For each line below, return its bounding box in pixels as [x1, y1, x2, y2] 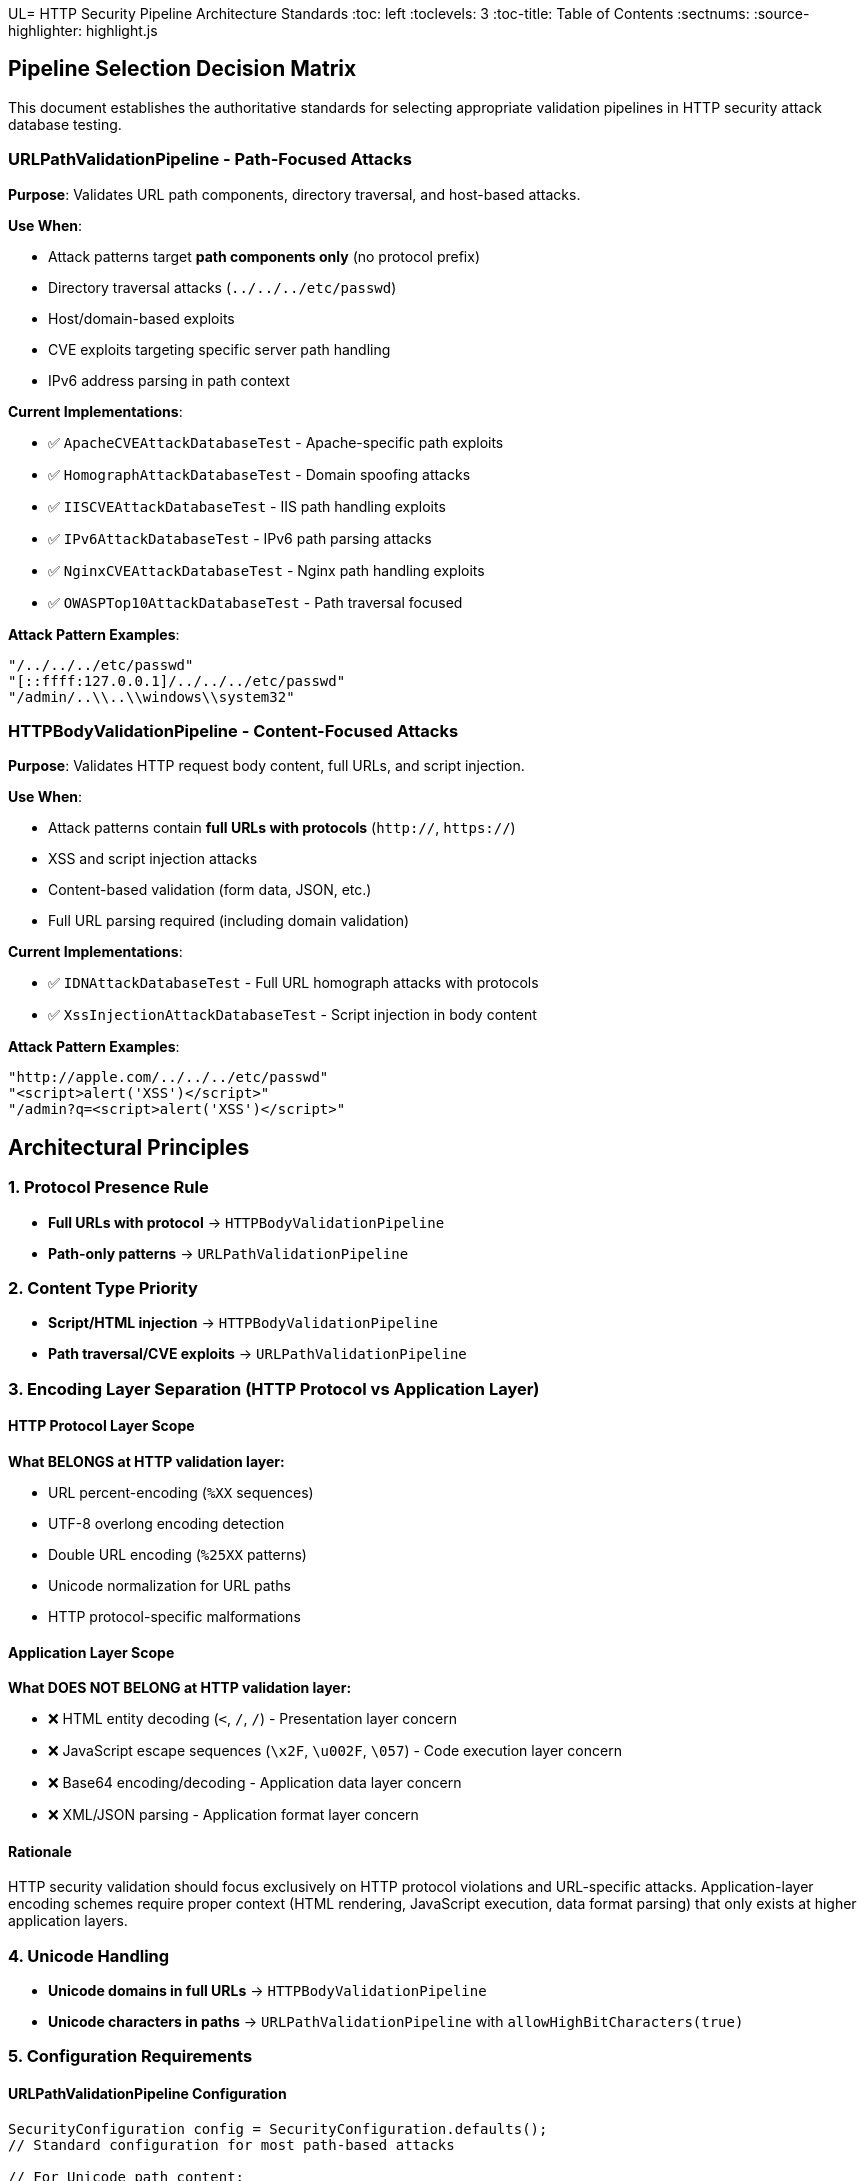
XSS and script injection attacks [48, 850, 258, 868]
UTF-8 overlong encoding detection [48, 1514, 285, 1532]
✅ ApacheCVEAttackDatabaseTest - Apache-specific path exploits [48, 433, 504, 451]
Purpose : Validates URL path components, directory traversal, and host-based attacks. [8, 185, 581, 203]
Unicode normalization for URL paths [48, 1576, 291, 1594]
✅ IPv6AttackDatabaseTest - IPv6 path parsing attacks [48, 529, 432, 547]
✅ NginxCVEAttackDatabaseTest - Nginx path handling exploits [48, 561, 485, 579]
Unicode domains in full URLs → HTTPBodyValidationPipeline [48, 1982, 487, 2000]
